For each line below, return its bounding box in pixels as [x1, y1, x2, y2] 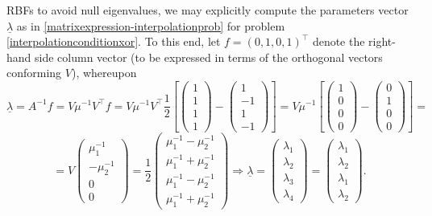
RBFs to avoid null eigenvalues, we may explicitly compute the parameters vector [6, 2, 409, 18]
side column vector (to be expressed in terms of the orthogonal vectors [35, 48, 383, 65]
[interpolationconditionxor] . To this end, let [6, 33, 221, 50]
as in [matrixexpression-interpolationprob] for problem [16, 17, 285, 34]
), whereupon [71, 64, 137, 81]
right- [368, 33, 396, 50]
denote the [312, 33, 365, 50]
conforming [6, 64, 62, 81]
